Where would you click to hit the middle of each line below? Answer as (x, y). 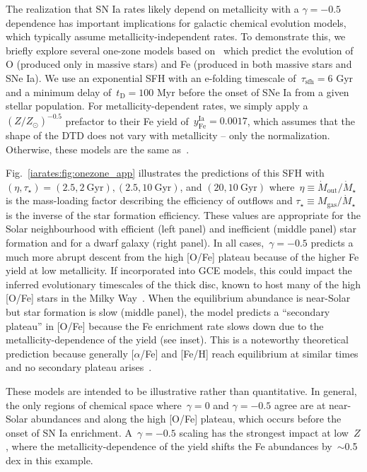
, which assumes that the (301, 120)
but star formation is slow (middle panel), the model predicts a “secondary (168, 312)
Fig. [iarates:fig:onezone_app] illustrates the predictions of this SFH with (165, 173)
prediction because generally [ (70, 353)
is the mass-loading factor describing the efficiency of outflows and (149, 200)
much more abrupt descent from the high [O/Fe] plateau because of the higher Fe (182, 256)
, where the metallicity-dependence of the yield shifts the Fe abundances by (169, 446)
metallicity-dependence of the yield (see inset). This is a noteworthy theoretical (177, 340)
